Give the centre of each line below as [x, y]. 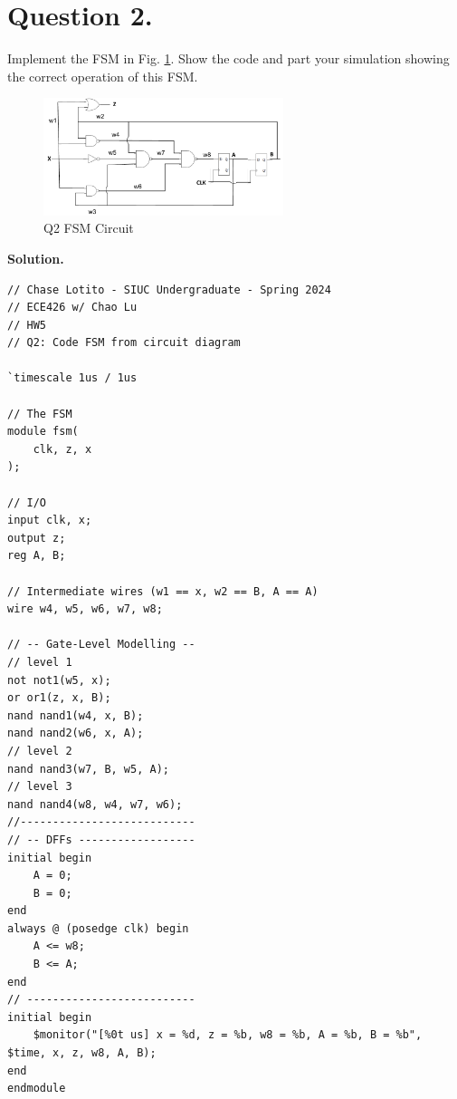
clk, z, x [62, 449]
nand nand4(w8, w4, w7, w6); [95, 804]
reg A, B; [37, 556]
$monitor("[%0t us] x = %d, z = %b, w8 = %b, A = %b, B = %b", [228, 1035]
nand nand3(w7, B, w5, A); [88, 769]
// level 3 [40, 787]
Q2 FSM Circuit [89, 228]
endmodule [37, 1089]
